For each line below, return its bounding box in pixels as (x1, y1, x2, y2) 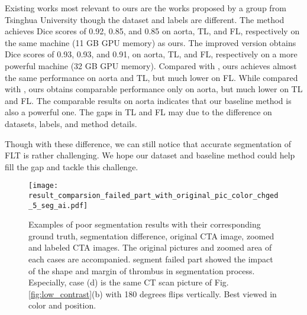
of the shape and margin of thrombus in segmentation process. (28, 264, 255, 277)
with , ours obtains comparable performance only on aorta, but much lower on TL (5, 83, 303, 95)
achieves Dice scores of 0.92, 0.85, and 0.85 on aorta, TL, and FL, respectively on (5, 25, 300, 37)
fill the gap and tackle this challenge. (5, 160, 138, 173)
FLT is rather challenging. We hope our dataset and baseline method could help (5, 149, 295, 161)
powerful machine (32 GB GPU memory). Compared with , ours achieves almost (5, 59, 297, 72)
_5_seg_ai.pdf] (28, 201, 88, 210)
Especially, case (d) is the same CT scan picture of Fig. (28, 276, 229, 288)
